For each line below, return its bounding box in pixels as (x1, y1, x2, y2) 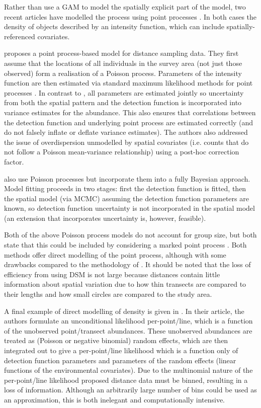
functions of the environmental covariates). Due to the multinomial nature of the (4, 365, 253, 375)
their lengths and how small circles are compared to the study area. (4, 289, 212, 299)
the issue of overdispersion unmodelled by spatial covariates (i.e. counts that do (4, 136, 249, 147)
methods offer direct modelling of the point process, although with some (4, 249, 226, 260)
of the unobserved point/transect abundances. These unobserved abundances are (4, 325, 252, 336)
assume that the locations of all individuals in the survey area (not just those (4, 57, 242, 68)
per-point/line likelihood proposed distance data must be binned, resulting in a (4, 374, 248, 385)
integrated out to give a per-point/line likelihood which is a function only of (4, 345, 238, 355)
